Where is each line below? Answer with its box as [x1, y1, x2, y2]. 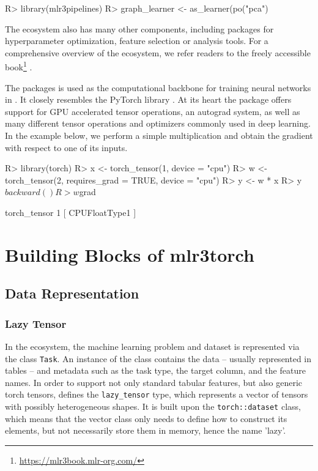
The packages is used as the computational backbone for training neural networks [5, 81, 311, 94]
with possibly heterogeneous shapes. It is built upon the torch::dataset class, [5, 400, 301, 413]
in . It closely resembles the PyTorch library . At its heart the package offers [5, 93, 292, 106]
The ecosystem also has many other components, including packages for [5, 22, 274, 35]
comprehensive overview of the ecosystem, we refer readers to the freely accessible [5, 46, 311, 59]
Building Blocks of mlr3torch [5, 242, 254, 267]
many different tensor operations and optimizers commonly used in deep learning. [5, 117, 311, 130]
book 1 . [5, 59, 32, 73]
